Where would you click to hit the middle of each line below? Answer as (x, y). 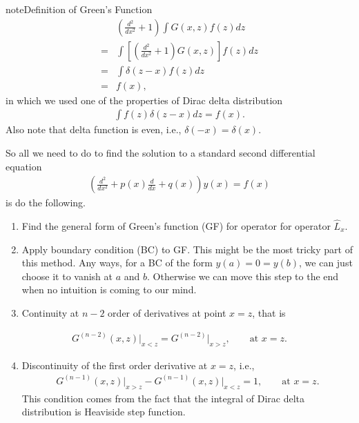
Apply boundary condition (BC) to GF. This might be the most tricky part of (187, 249)
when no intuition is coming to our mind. (109, 289)
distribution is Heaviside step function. (104, 412)
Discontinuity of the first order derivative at (115, 365)
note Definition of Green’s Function (79, 9)
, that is (269, 312)
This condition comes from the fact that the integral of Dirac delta (163, 398)
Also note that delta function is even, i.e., (94, 129)
